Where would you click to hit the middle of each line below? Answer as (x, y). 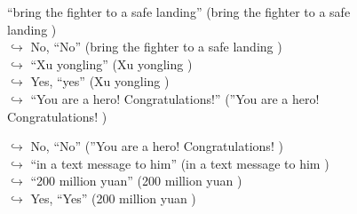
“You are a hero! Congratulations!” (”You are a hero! (175, 98)
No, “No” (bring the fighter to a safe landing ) (156, 47)
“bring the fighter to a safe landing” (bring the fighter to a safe (179, 12)
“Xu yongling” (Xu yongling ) (111, 63)
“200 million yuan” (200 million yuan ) (136, 181)
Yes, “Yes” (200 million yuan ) (113, 198)
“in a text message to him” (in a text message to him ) (180, 163)
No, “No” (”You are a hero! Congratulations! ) (157, 146)
